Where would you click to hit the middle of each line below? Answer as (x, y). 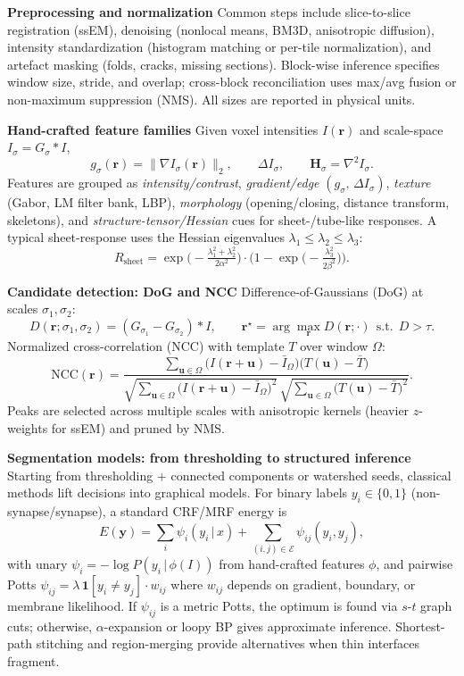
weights (28, 427)
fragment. (33, 661)
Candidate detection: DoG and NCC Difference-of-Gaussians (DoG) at (215, 291)
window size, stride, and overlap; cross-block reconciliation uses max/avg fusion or (232, 82)
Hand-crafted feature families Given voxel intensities (163, 129)
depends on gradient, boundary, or (321, 584)
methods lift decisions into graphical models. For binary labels (178, 492)
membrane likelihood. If (72, 606)
